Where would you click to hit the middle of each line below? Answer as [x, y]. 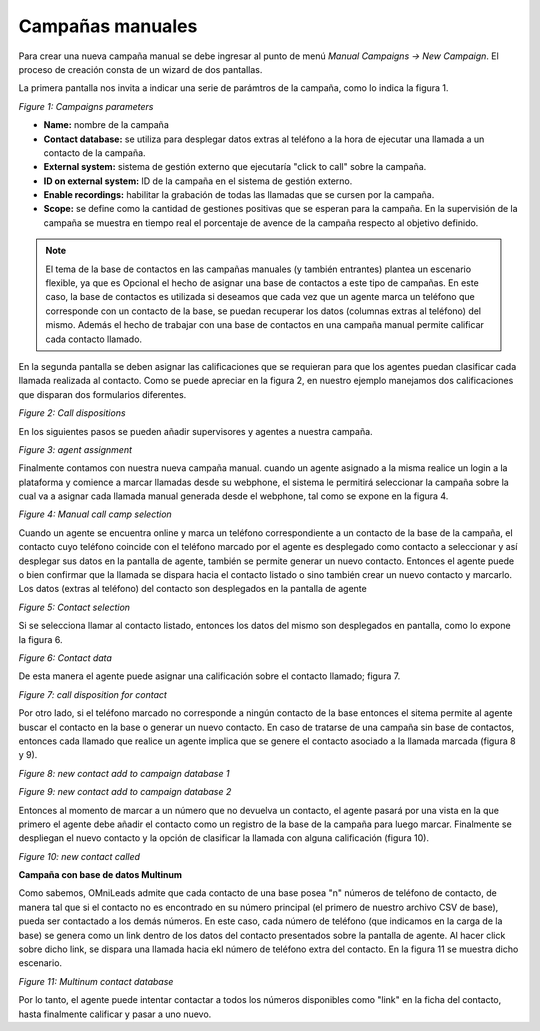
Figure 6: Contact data [65, 658]
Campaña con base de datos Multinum [100, 875]
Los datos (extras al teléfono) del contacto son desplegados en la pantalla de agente [192, 589]
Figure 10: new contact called [79, 856]
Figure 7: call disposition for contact [92, 694]
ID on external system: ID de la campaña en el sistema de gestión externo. [198, 181]
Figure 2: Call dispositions [72, 413]
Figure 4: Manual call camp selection [95, 514]
